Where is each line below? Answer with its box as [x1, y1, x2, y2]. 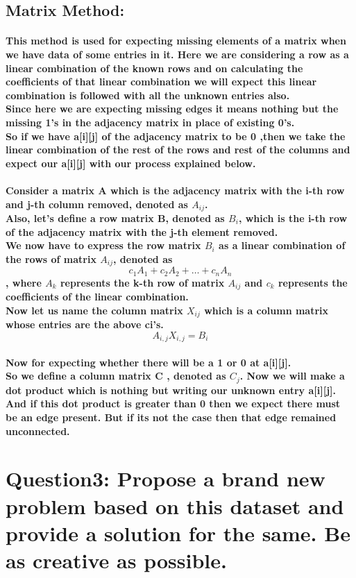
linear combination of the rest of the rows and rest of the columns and [6, 142, 350, 157]
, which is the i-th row [238, 210, 348, 225]
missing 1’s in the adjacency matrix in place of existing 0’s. [6, 114, 295, 129]
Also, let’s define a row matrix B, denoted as [6, 210, 225, 225]
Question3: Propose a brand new [6, 464, 325, 493]
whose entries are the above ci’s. [6, 317, 164, 332]
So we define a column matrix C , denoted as [6, 368, 226, 383]
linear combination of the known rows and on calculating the [6, 60, 303, 75]
